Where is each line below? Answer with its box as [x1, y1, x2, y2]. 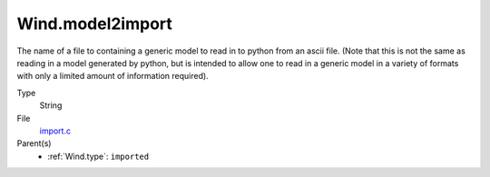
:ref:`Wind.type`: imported [47, 151, 150, 162]
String [39, 100, 63, 111]
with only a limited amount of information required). [16, 71, 209, 82]
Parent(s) [16, 138, 52, 149]
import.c [39, 125, 72, 136]
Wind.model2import [16, 14, 172, 34]
